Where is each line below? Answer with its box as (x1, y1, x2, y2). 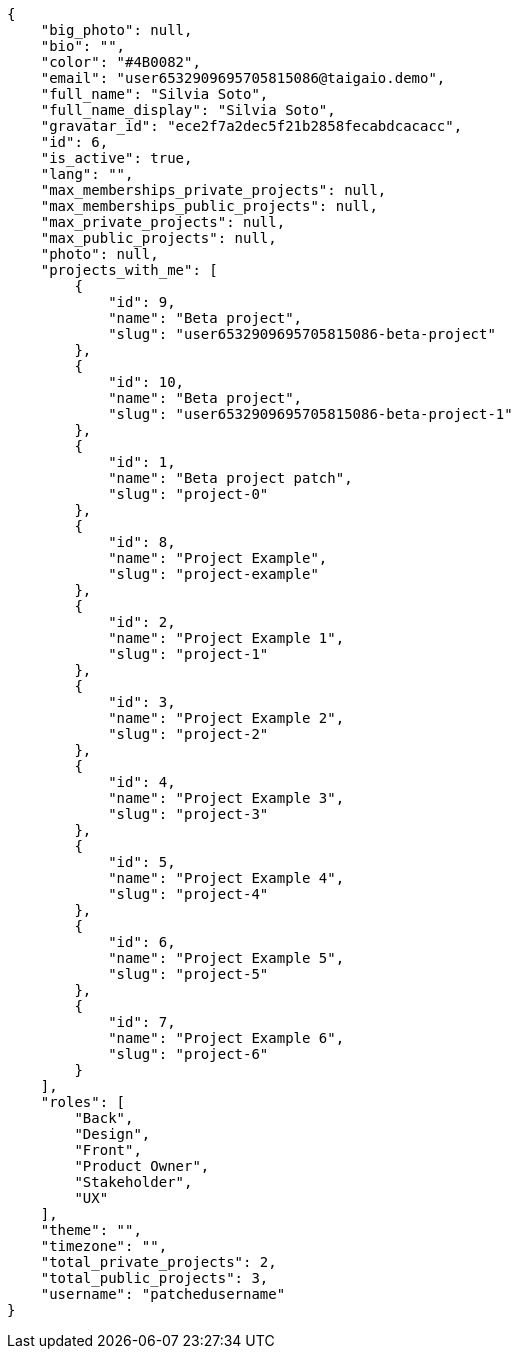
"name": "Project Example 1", (108, 630, 345, 646)
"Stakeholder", (74, 1174, 193, 1190)
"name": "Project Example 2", (108, 710, 345, 726)
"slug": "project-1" (108, 646, 269, 662)
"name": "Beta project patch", (108, 470, 353, 486)
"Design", (74, 1126, 151, 1142)
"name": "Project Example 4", (108, 870, 345, 886)
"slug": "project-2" (108, 726, 269, 742)
